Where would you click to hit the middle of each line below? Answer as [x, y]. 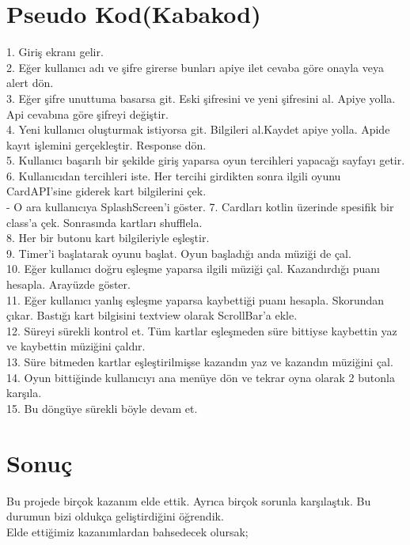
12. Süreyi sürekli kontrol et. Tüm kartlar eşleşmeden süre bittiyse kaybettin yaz [202, 330]
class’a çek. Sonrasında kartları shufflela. [104, 222]
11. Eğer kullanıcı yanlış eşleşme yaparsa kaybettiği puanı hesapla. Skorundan [196, 299]
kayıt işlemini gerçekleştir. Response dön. [106, 144]
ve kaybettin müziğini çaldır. [76, 346]
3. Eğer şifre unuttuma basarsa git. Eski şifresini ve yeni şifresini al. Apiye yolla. [201, 98]
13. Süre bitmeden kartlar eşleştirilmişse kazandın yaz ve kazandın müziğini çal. [200, 361]
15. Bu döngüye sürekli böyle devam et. [102, 408]
